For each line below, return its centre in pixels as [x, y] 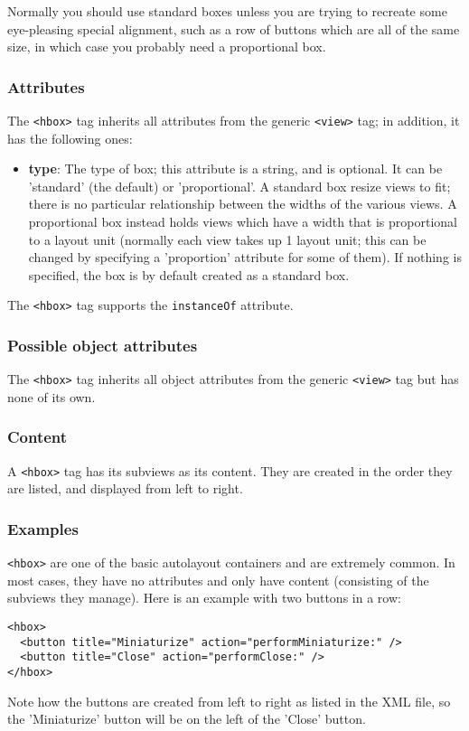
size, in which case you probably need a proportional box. [167, 47]
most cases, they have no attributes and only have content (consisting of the [218, 580]
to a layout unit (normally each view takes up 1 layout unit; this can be [227, 239]
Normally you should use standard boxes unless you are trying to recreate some [227, 11]
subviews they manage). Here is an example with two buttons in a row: [204, 598]
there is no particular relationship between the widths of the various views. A [243, 204]
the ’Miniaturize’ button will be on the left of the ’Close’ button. [187, 719]
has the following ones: [70, 138]
